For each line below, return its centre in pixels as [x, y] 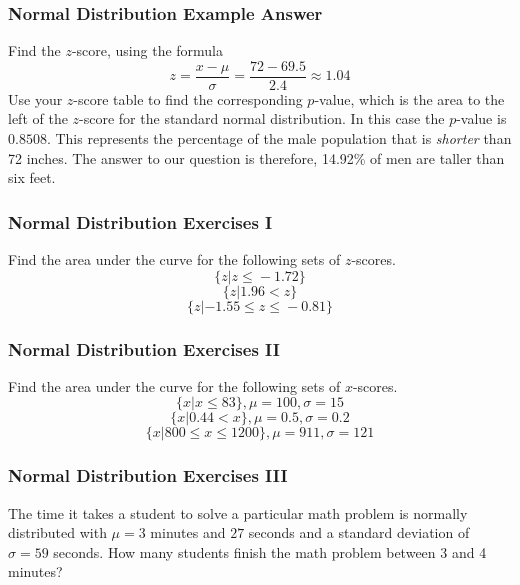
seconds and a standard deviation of [359, 532]
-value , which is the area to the [409, 98]
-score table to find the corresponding [188, 98]
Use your [35, 98]
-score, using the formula [147, 50]
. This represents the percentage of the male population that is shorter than [279, 138]
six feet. [32, 177]
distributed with [57, 532]
